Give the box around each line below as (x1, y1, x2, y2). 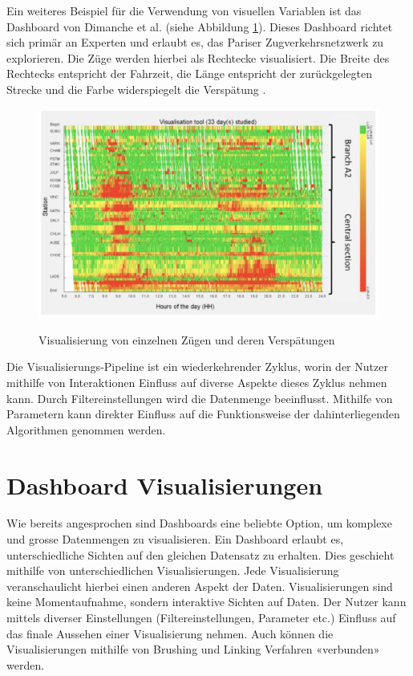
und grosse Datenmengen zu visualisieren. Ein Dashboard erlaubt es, (6, 531, 344, 548)
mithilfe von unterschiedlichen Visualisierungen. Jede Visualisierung (6, 562, 339, 579)
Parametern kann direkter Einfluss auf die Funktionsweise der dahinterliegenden (6, 405, 400, 422)
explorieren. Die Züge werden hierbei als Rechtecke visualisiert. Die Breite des (6, 49, 390, 66)
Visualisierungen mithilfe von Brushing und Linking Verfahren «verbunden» (6, 641, 380, 658)
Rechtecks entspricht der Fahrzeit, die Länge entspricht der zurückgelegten (6, 65, 373, 82)
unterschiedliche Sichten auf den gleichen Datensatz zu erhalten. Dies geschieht (6, 546, 395, 563)
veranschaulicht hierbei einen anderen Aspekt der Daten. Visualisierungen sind (6, 577, 393, 594)
